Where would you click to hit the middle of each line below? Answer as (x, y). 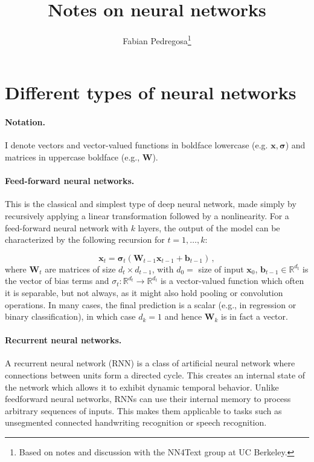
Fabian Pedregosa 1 (157, 40)
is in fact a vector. (254, 316)
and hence (183, 316)
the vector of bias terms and (57, 281)
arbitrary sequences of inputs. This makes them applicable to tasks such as (143, 410)
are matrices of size (80, 269)
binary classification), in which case (70, 316)
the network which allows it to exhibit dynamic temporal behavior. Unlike (142, 387)
